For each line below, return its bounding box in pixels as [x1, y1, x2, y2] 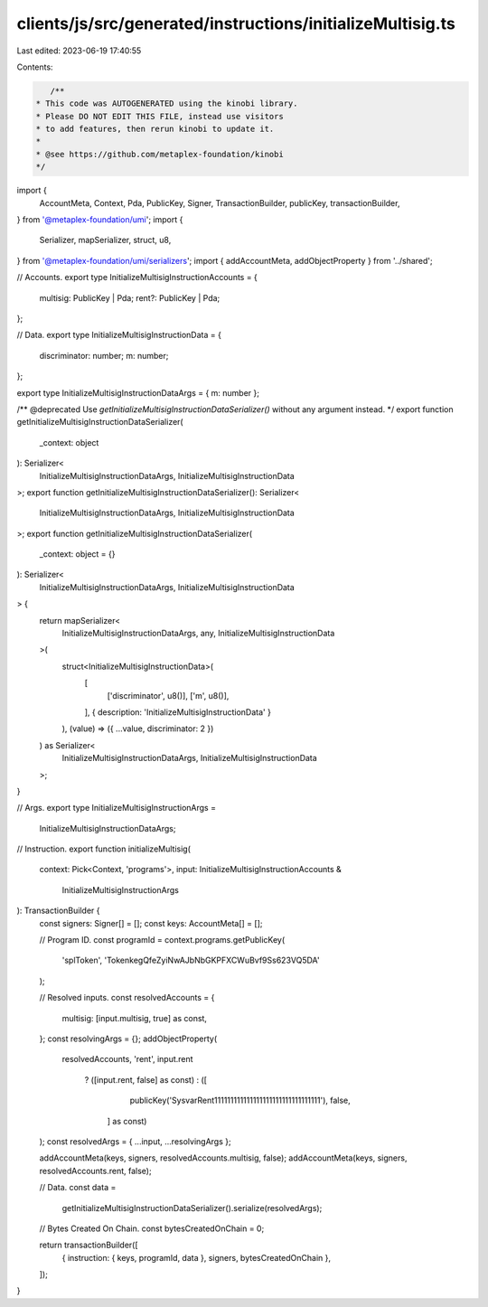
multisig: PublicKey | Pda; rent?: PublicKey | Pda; [39, 292, 221, 303]
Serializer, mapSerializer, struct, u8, [39, 235, 172, 246]
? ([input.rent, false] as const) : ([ [84, 1074, 208, 1085]
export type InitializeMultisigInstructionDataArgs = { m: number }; [16, 387, 259, 398]
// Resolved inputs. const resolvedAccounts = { [39, 992, 215, 1003]
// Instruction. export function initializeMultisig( [16, 843, 192, 854]
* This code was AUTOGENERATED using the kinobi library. [35, 99, 298, 108]
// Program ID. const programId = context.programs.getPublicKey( [39, 935, 286, 945]
